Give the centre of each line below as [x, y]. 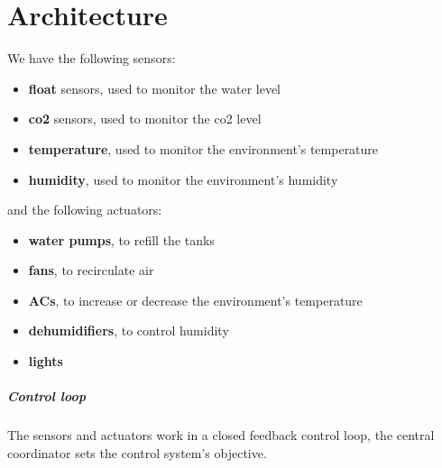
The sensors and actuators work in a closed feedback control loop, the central [221, 435]
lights [46, 361]
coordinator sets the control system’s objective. [137, 452]
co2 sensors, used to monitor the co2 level [145, 119]
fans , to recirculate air [91, 270]
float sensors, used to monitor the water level [154, 88]
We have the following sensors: [92, 58]
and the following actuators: [85, 210]
